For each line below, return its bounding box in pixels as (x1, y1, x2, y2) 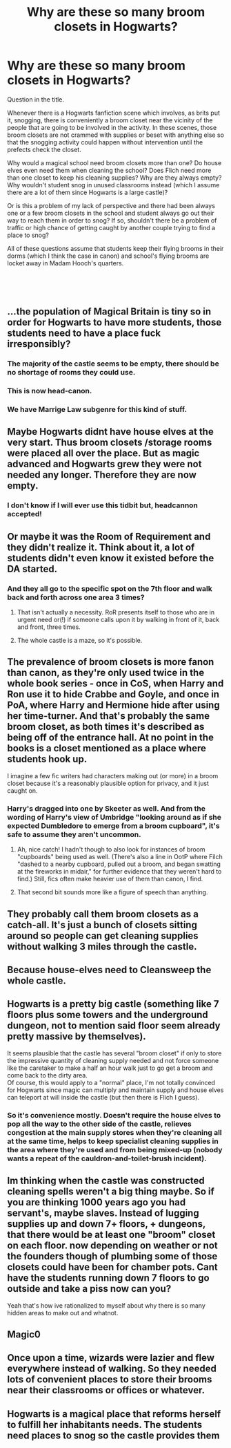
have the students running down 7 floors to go (7, 1272, 210, 1284)
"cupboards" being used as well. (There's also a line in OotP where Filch (17, 853, 223, 861)
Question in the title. (7, 95, 64, 104)
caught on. (7, 786, 38, 795)
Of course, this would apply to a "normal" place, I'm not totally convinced (7, 1078, 216, 1087)
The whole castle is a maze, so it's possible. (17, 637, 143, 645)
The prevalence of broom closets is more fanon (7, 656, 214, 668)
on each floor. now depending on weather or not (7, 1240, 219, 1252)
